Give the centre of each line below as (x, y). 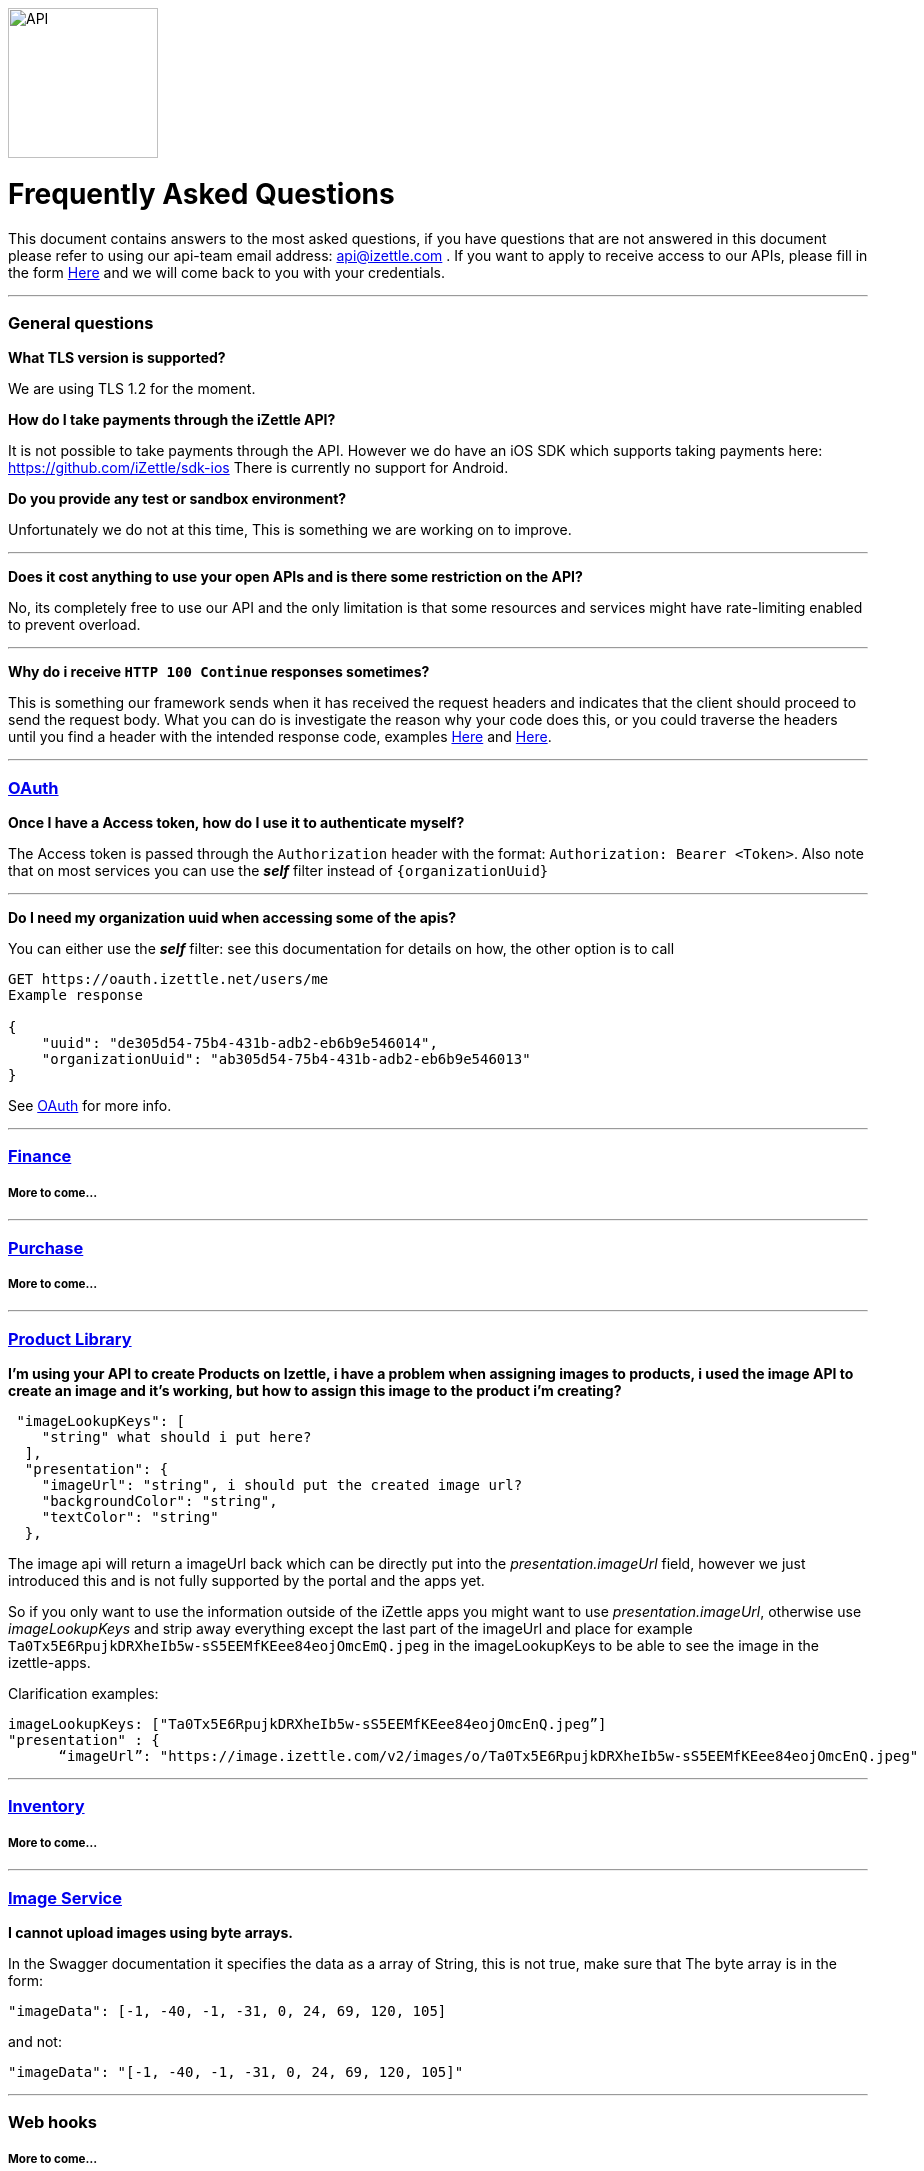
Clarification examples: (83, 1694)
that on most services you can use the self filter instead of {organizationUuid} (278, 870)
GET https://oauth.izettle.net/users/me (168, 979)
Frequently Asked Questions (201, 193)
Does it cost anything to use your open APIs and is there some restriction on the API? (295, 577)
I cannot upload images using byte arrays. (150, 1932)
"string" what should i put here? (176, 1437)
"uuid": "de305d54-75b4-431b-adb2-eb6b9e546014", (239, 1043)
